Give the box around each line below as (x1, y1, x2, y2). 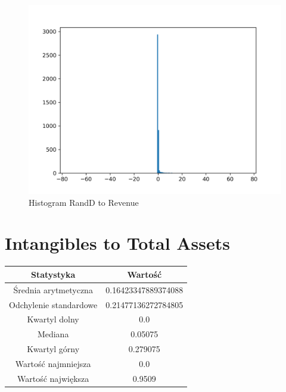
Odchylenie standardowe (9, 298, 98, 311)
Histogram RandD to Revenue (29, 196, 139, 208)
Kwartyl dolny (27, 313, 79, 325)
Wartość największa (17, 372, 89, 384)
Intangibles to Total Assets (5, 231, 231, 255)
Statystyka (30, 268, 76, 280)
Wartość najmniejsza (15, 357, 91, 369)
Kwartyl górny (27, 343, 80, 355)
